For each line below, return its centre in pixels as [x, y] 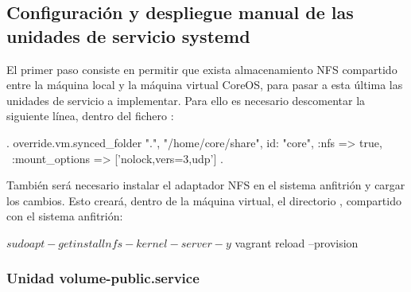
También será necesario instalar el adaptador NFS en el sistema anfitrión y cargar [206, 185]
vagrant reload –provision [297, 242]
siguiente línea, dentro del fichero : [90, 116]
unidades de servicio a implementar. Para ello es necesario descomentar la [186, 100]
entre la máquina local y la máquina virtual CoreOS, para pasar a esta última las [205, 85]
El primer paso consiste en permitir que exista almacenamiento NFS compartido [202, 69]
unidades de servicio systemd [128, 35]
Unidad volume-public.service [103, 278]
